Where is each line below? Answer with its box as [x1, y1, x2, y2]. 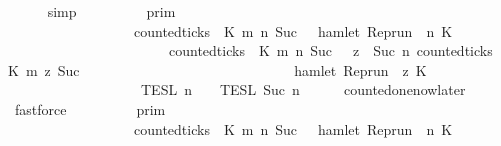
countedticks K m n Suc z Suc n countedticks [168, 40, 493, 61]
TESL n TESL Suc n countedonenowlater [140, 79, 466, 100]
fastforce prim [14, 98, 166, 119]
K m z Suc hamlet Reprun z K [8, 59, 427, 80]
